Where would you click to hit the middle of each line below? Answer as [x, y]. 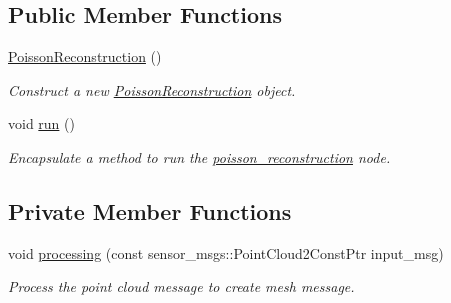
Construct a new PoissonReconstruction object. [152, 89]
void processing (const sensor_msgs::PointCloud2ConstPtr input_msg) [226, 252]
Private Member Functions [150, 210]
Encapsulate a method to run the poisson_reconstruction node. [199, 156]
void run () [41, 123]
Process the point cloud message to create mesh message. [181, 286]
